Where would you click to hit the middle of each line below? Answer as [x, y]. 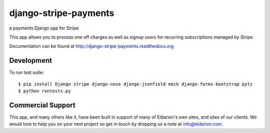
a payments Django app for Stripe [44, 28]
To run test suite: [27, 72]
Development [31, 61]
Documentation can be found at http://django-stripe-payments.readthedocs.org [91, 46]
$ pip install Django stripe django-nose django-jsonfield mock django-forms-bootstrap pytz [135, 84]
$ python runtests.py [44, 91]
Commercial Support [42, 105]
